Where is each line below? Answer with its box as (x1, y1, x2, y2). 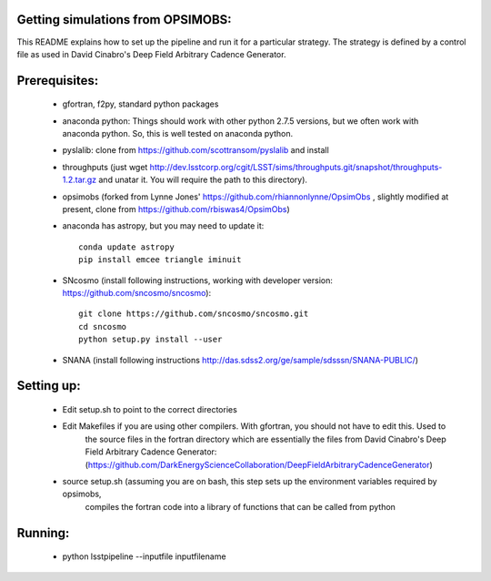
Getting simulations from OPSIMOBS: (16, 12, 232, 27)
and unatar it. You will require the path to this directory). (98, 174, 308, 186)
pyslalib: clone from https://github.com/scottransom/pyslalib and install (62, 145, 329, 156)
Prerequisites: (16, 73, 99, 88)
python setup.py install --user (78, 334, 223, 345)
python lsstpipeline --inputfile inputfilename (62, 551, 226, 562)
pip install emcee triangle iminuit (78, 255, 242, 265)
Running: (16, 525, 70, 541)
